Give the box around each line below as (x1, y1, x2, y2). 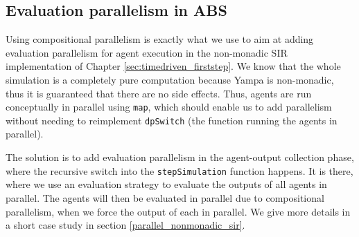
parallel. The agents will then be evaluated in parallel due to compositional (6, 190, 324, 205)
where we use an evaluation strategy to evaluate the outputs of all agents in (6, 177, 327, 191)
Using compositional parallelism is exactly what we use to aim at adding (6, 32, 314, 46)
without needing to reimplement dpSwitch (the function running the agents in (6, 113, 338, 127)
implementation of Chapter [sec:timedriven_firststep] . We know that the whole (6, 59, 341, 73)
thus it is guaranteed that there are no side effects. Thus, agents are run (6, 86, 312, 100)
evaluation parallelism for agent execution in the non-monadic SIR (6, 45, 288, 59)
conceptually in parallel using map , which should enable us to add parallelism (6, 99, 332, 114)
